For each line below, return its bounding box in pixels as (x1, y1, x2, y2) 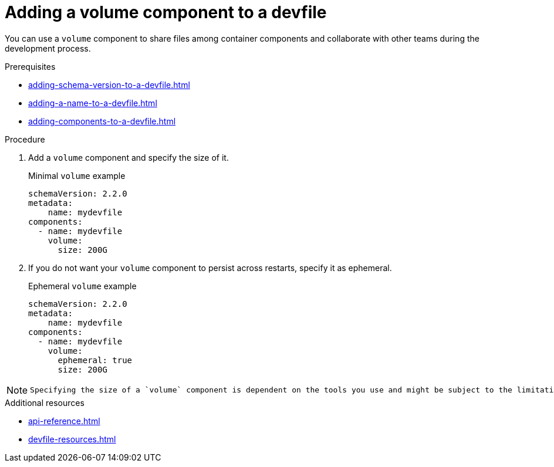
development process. (5, 43, 91, 53)
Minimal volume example (28, 170, 126, 181)
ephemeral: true (58, 355, 133, 365)
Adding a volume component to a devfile (5, 2, 327, 22)
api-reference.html (28, 415, 100, 426)
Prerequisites (5, 61, 56, 72)
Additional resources (5, 397, 85, 408)
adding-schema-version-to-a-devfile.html (28, 79, 190, 90)
